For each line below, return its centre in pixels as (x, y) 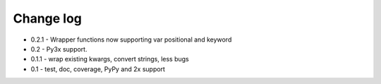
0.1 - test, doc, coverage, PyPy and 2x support (98, 69)
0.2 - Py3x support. (59, 49)
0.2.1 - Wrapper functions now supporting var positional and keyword (131, 40)
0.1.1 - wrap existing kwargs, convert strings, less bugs (110, 59)
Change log (48, 18)
